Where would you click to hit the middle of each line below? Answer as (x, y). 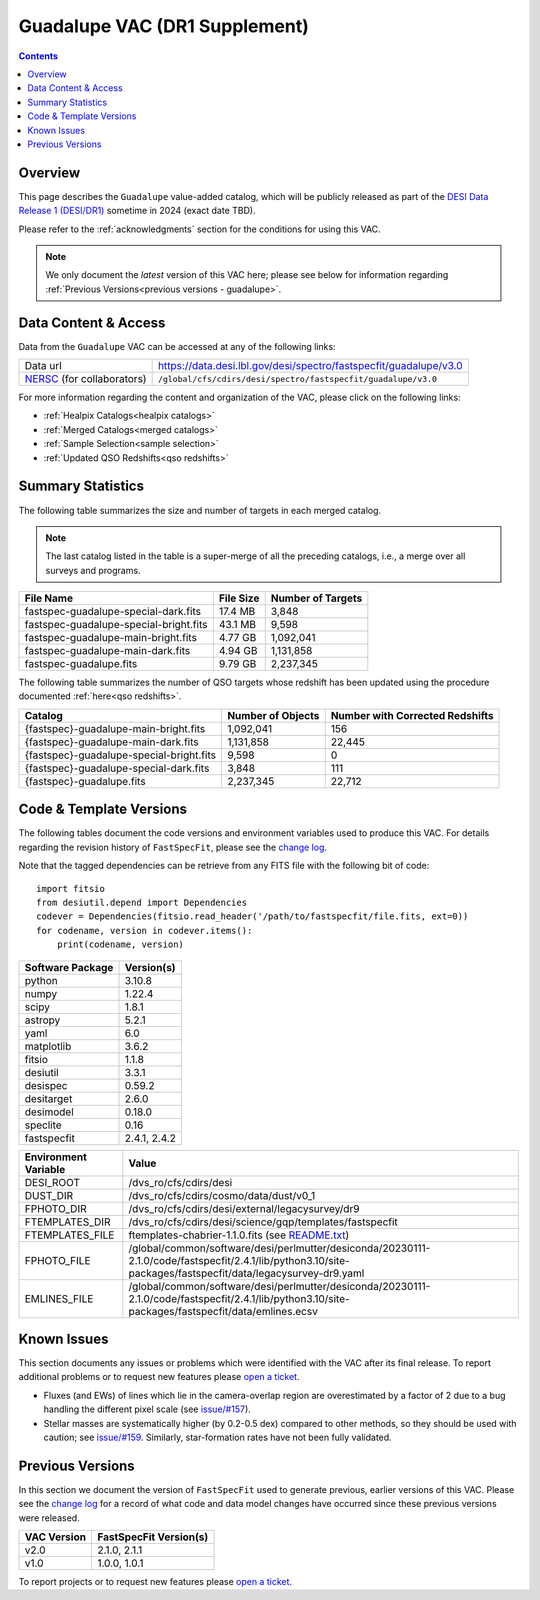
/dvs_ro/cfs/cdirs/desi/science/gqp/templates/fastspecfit (263, 1222)
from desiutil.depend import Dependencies (142, 902)
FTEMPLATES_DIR (67, 1222)
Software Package (69, 967)
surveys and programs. (93, 570)
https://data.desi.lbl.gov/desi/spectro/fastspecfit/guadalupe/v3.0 (310, 366)
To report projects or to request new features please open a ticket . (155, 1582)
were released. (49, 1517)
